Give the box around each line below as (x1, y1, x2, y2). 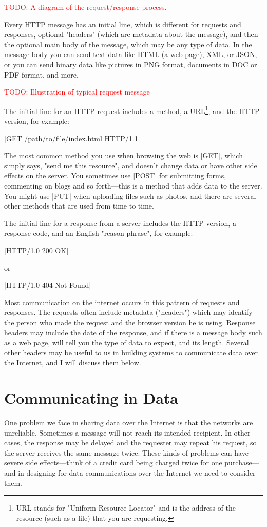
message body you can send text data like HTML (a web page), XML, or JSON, (4, 49, 257, 60)
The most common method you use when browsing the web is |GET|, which (4, 150, 243, 161)
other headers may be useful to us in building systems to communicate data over (4, 347, 258, 357)
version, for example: (4, 116, 69, 126)
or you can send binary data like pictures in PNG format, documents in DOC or (4, 59, 257, 69)
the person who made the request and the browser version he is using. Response (4, 316, 256, 327)
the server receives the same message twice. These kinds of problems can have (4, 447, 249, 458)
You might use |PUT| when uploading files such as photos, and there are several (4, 190, 256, 201)
